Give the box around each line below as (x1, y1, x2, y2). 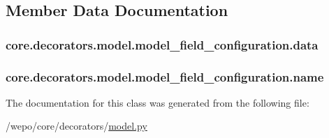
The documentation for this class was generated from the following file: (6, 95, 309, 109)
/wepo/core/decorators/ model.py (6, 118, 147, 133)
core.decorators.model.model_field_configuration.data (6, 36, 319, 53)
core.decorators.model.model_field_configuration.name (6, 68, 324, 85)
